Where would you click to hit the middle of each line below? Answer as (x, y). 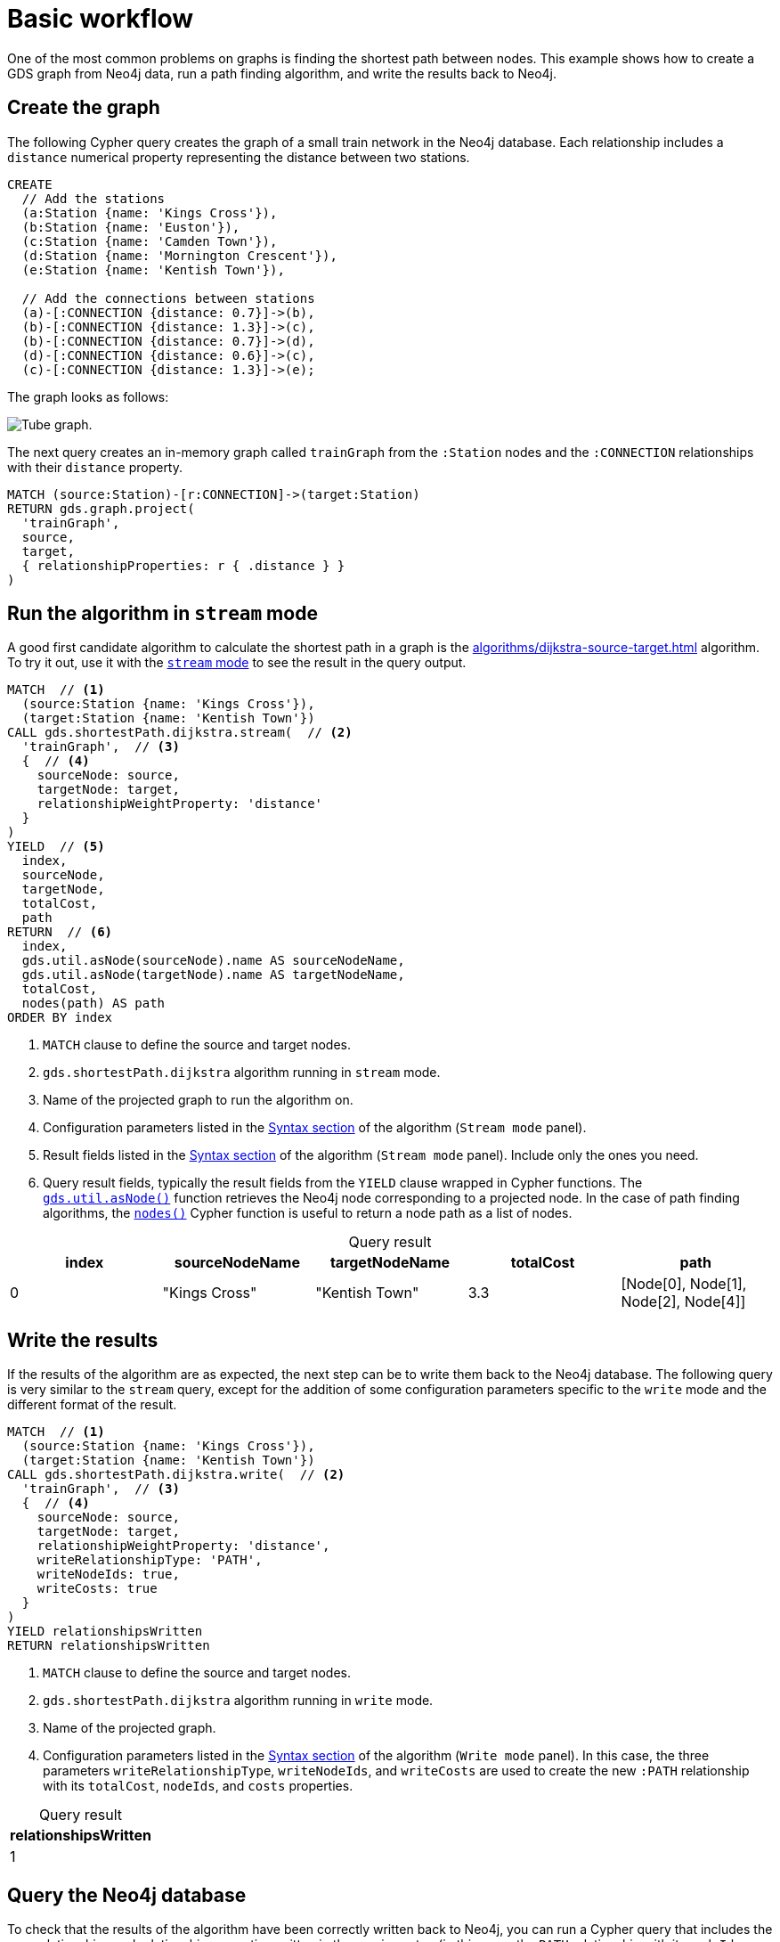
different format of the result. (92, 1405)
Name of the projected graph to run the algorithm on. (198, 1100)
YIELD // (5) (56, 847)
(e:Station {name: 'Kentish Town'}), (153, 269)
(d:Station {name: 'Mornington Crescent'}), (179, 255)
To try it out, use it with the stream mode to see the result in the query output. (237, 663)
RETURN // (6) (60, 932)
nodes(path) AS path (93, 1004)
